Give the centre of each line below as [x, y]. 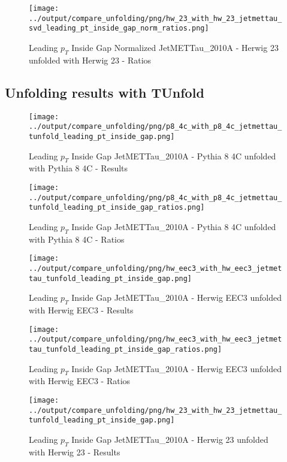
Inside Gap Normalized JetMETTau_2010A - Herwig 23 [175, 47]
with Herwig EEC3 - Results [81, 310]
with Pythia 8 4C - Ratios [77, 239]
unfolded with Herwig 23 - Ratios [90, 60]
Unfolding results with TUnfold [105, 92]
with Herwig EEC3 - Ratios [80, 381]
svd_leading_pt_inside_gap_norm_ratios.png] [119, 28]
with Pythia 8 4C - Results [78, 168]
